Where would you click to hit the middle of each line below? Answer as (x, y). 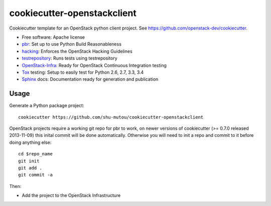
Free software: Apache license (53, 37)
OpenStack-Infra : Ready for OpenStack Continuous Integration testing (94, 65)
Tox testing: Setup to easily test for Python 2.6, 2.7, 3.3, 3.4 (83, 72)
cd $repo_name (35, 154)
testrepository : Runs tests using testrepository (70, 58)
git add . (30, 168)
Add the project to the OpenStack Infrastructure (71, 195)
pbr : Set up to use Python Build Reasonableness (72, 44)
